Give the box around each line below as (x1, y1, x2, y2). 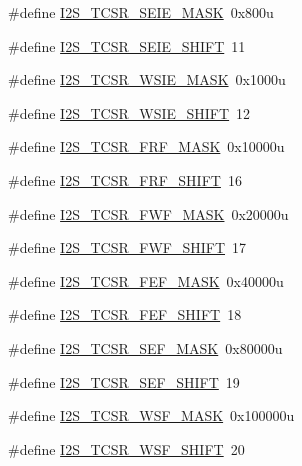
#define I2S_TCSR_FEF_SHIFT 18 (8, 304, 242, 325)
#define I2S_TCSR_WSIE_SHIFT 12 (8, 102, 251, 123)
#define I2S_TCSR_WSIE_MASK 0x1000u (8, 69, 286, 90)
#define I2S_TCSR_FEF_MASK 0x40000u (8, 270, 284, 291)
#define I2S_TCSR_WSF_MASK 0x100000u (8, 405, 295, 426)
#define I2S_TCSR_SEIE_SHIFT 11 (8, 35, 246, 56)
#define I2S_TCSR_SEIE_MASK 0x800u (8, 2, 274, 22)
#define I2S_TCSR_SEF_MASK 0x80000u (8, 337, 283, 358)
